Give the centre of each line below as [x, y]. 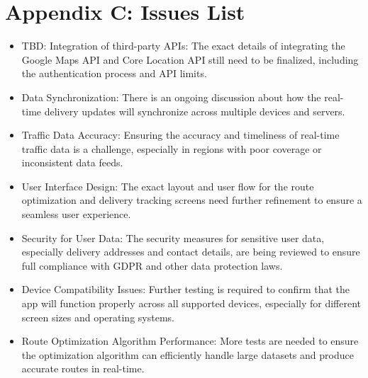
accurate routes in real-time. [83, 368]
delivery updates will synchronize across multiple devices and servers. [195, 111]
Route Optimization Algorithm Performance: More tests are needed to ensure [190, 341]
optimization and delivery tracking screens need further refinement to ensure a [192, 200]
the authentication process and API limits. [114, 73]
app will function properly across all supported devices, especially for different [191, 303]
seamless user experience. [76, 214]
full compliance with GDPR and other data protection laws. [152, 265]
